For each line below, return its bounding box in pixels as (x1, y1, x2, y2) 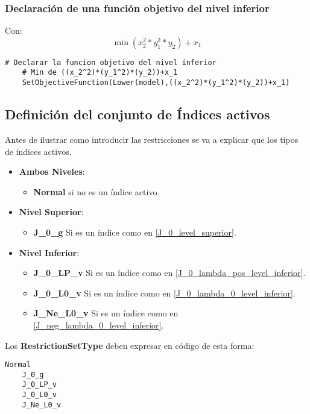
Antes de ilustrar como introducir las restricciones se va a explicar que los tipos (5, 133, 299, 145)
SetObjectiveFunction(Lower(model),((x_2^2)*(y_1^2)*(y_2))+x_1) (22, 78, 290, 87)
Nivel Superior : (19, 205, 84, 218)
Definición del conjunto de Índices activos (5, 105, 270, 124)
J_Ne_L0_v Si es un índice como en (33, 307, 179, 319)
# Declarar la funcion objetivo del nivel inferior (5, 58, 217, 67)
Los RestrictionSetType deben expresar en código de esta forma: (5, 339, 255, 351)
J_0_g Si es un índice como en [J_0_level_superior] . (33, 225, 236, 238)
